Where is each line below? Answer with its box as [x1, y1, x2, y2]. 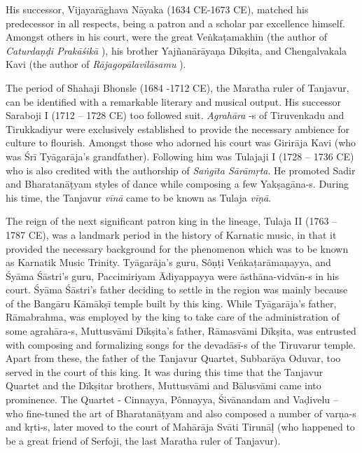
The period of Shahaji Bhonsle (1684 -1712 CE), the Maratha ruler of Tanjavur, [6, 80, 349, 95]
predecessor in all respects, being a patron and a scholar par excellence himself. [6, 15, 345, 30]
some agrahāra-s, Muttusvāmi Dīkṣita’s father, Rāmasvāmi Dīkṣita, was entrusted [6, 323, 356, 338]
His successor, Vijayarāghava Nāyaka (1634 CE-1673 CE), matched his [6, 2, 309, 16]
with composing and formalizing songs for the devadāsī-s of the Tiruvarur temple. [6, 337, 356, 351]
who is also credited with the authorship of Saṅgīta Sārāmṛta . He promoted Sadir [6, 162, 356, 177]
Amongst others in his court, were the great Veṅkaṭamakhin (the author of [6, 29, 327, 44]
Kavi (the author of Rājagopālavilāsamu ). [6, 57, 186, 71]
